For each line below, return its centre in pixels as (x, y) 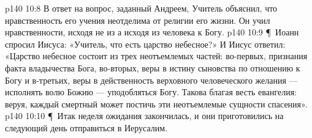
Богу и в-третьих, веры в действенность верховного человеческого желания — (151, 80)
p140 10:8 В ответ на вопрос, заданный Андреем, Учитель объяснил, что (141, 8)
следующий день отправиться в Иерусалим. (86, 127)
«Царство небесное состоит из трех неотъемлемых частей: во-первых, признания (156, 56)
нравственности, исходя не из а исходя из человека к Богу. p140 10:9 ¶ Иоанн (152, 32)
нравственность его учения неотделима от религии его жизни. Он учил (138, 20)
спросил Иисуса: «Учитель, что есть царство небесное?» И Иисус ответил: (145, 44)
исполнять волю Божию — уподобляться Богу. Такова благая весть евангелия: (151, 92)
